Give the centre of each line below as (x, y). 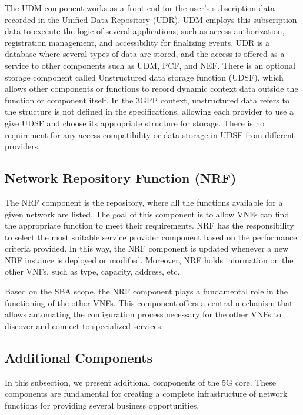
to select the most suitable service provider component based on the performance (151, 237)
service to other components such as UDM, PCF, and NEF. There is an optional (150, 65)
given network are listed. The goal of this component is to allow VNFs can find (147, 214)
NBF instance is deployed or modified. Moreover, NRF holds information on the (149, 260)
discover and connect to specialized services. (84, 325)
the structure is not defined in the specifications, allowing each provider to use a (149, 111)
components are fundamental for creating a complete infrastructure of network (146, 394)
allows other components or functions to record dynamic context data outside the (151, 88)
